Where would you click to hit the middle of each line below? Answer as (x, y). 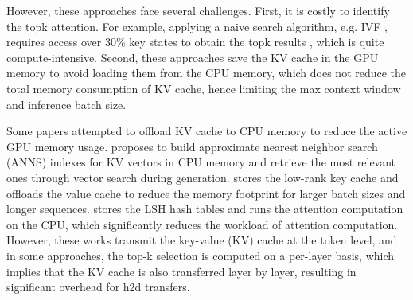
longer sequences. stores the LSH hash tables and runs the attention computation (205, 209)
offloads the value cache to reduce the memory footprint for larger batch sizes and (206, 193)
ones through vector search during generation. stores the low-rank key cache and (203, 177)
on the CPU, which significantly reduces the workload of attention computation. (202, 224)
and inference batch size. (66, 104)
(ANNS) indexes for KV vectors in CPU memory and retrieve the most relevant (201, 162)
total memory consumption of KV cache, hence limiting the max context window (204, 88)
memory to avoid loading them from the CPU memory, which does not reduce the (206, 73)
